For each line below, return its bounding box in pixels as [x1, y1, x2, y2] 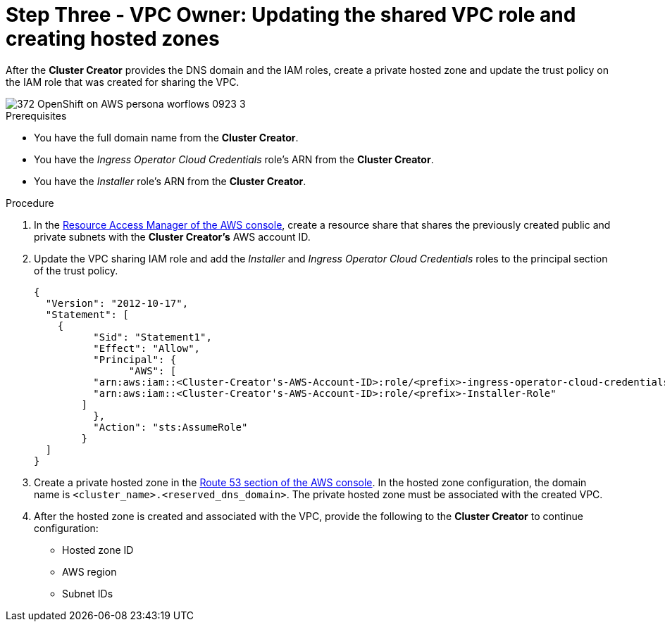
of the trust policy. [34, 264, 118, 277]
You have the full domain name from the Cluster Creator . [34, 131, 299, 144]
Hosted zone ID [62, 543, 134, 556]
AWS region [62, 565, 117, 578]
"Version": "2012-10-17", [45, 297, 189, 309]
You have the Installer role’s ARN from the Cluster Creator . [34, 175, 306, 187]
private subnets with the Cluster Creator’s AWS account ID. [34, 230, 311, 243]
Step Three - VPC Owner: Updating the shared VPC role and [6, 3, 576, 27]
